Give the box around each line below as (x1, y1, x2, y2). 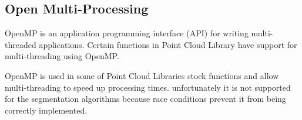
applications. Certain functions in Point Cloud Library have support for (39, 38, 297, 50)
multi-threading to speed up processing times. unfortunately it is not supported (5, 81, 291, 93)
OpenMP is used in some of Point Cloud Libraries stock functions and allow (5, 69, 279, 81)
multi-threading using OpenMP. (5, 50, 119, 62)
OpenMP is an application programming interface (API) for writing (5, 27, 249, 39)
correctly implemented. (5, 104, 88, 116)
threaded (5, 38, 36, 50)
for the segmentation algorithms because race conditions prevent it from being (5, 92, 286, 105)
